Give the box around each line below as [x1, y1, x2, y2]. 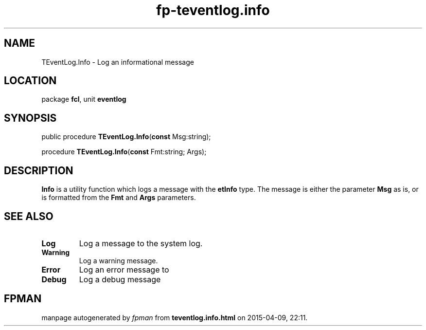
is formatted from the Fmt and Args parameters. [41, 193, 196, 202]
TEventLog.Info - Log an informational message [41, 57, 194, 66]
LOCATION [4, 74, 57, 87]
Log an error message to [79, 264, 169, 275]
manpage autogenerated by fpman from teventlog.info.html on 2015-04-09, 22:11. [41, 313, 308, 322]
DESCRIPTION [4, 164, 73, 177]
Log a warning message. [79, 256, 158, 265]
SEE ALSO [4, 210, 53, 222]
